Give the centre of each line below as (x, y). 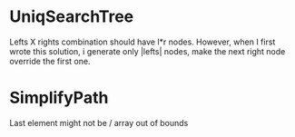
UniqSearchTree (72, 17)
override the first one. (50, 61)
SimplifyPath (59, 98)
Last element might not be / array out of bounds (99, 122)
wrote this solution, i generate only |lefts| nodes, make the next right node (147, 51)
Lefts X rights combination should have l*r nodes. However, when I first (143, 42)
